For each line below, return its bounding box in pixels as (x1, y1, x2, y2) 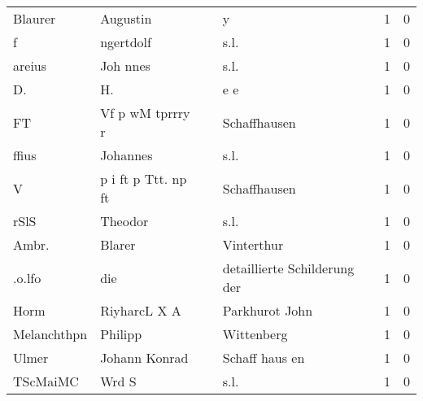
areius (13, 56, 47, 75)
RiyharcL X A (100, 301, 181, 320)
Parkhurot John (222, 301, 313, 320)
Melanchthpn (13, 325, 88, 343)
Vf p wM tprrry (100, 103, 190, 122)
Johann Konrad (100, 348, 189, 367)
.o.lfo (13, 268, 41, 287)
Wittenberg (222, 325, 288, 343)
